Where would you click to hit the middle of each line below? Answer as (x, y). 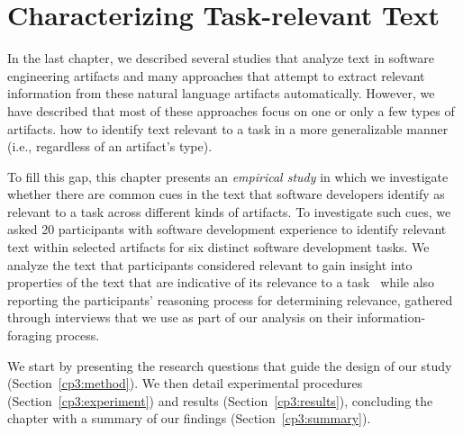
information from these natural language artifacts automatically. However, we (221, 93)
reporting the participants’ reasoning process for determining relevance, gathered (230, 299)
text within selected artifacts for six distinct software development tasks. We (218, 247)
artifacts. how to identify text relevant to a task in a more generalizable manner (228, 128)
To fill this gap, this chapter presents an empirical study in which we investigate (228, 176)
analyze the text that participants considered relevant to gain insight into (210, 264)
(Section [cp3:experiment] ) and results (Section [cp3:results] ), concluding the (220, 400)
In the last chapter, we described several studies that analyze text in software (221, 58)
